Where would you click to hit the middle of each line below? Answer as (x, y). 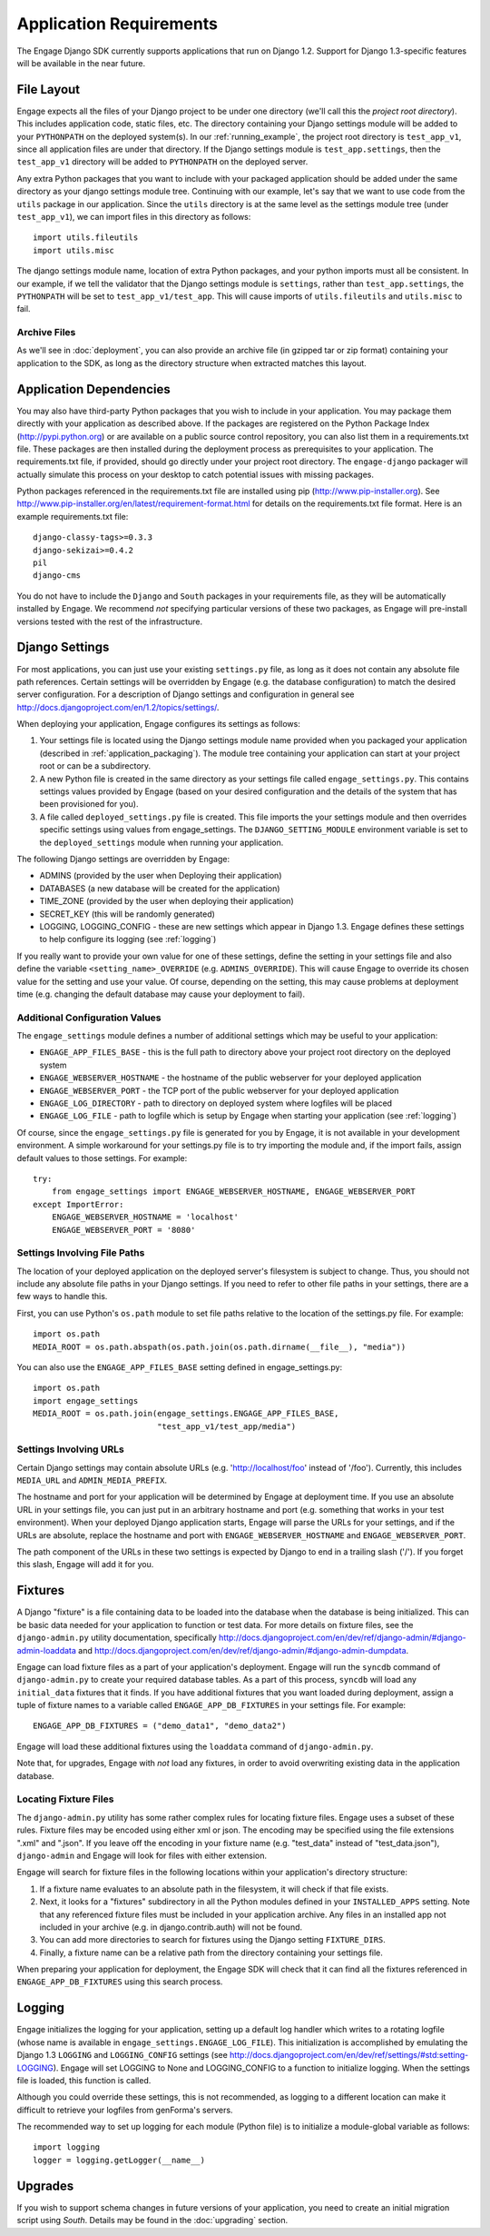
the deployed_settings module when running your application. (162, 842)
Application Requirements (117, 24)
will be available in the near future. (81, 63)
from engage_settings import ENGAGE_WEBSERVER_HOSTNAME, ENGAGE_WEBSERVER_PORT (234, 1192)
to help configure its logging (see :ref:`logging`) (128, 939)
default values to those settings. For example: (102, 1158)
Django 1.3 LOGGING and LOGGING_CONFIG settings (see (122, 2055)
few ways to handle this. (62, 1297)
